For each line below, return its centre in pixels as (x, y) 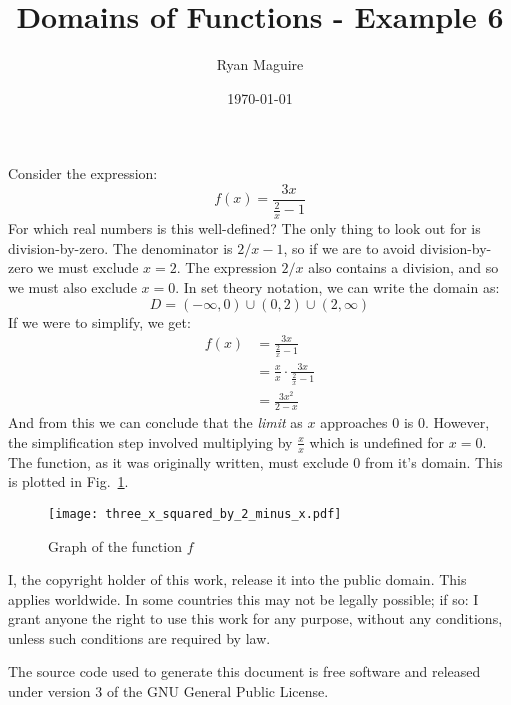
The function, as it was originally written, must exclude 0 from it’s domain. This (255, 461)
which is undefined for (377, 441)
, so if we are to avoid (349, 247)
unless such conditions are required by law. (139, 637)
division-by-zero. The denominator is (120, 247)
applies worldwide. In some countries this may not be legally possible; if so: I (243, 598)
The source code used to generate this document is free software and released (244, 671)
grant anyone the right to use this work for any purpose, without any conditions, (255, 618)
